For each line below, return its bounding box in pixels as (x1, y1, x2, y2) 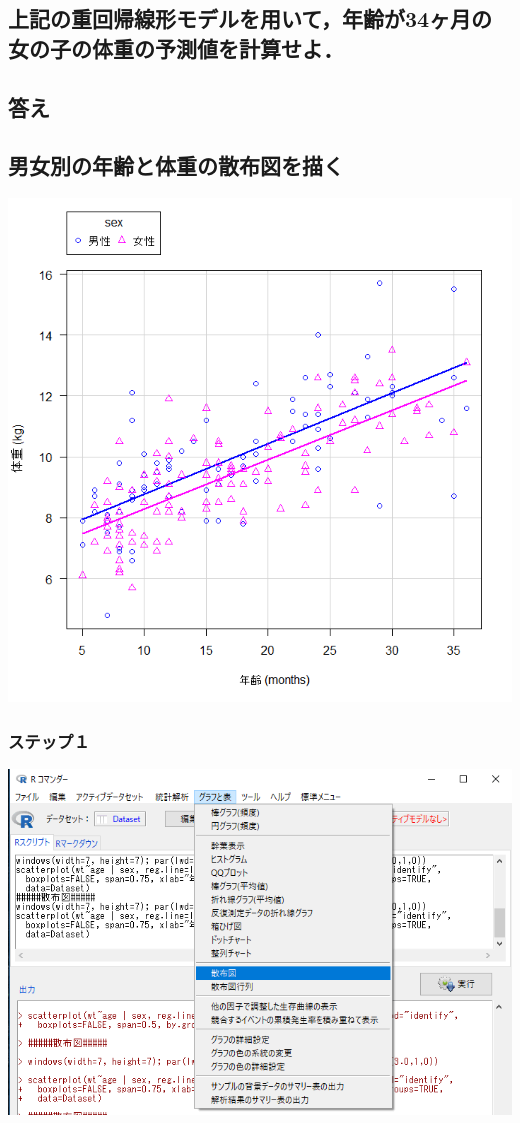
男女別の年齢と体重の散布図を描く (8, 150, 344, 181)
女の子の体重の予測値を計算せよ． (8, 32, 344, 63)
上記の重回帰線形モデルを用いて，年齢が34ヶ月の (8, 3, 493, 34)
